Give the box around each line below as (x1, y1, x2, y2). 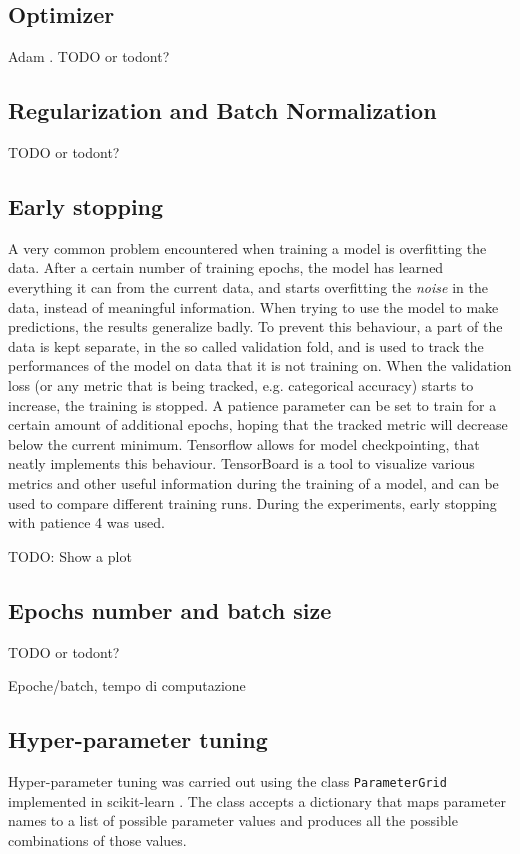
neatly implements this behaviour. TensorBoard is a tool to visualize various (8, 453, 475, 474)
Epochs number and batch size (8, 594, 332, 625)
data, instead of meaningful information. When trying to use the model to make (8, 296, 499, 317)
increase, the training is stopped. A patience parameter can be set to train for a (8, 394, 497, 415)
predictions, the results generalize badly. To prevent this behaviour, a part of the (8, 316, 503, 337)
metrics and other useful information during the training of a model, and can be (8, 472, 499, 493)
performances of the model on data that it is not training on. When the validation (8, 355, 512, 376)
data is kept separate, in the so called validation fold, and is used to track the (8, 335, 484, 356)
